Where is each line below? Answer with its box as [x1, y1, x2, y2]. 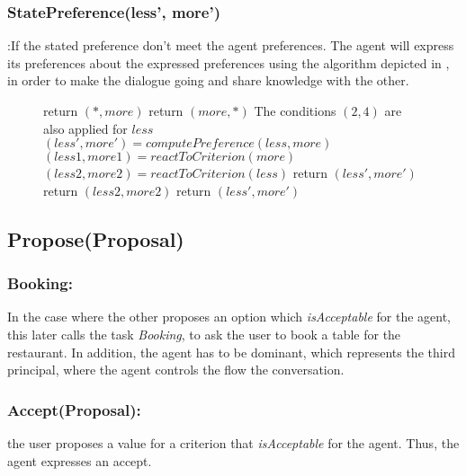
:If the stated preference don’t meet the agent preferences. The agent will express [7, 36, 454, 55]
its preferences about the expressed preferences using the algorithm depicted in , [7, 53, 450, 72]
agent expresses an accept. [7, 451, 152, 470]
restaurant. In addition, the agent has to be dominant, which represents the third [7, 342, 455, 361]
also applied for [43, 119, 128, 137]
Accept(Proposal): [7, 398, 141, 420]
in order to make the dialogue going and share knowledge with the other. [7, 71, 409, 90]
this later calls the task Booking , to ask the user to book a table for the [7, 324, 401, 343]
